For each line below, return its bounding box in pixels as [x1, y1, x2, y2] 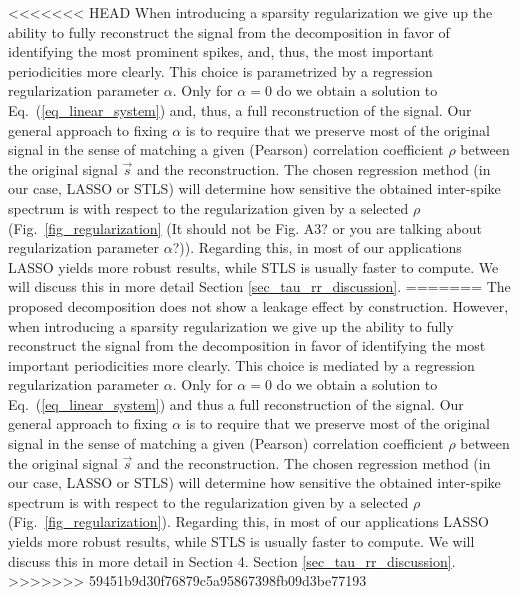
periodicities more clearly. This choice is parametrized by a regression [8, 60, 433, 81]
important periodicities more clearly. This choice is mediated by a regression [8, 354, 475, 375]
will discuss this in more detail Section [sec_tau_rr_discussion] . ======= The [8, 276, 511, 297]
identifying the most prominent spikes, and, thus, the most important [8, 41, 434, 62]
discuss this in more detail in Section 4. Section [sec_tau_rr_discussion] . [8, 550, 456, 571]
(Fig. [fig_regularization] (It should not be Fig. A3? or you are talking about [8, 217, 482, 238]
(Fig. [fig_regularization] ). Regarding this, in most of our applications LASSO [8, 511, 489, 532]
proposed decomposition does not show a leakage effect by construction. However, [8, 295, 509, 316]
